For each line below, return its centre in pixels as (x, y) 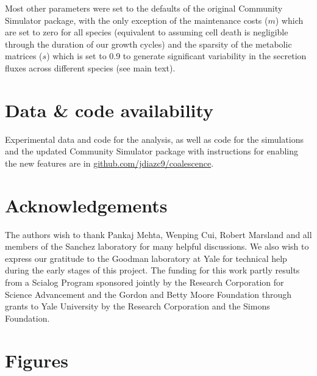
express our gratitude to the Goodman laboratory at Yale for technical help (146, 258)
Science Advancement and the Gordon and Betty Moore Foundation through (148, 294)
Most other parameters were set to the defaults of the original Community (144, 8)
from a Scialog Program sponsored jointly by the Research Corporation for (144, 282)
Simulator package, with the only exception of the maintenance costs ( (137, 20)
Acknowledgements (86, 205)
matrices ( (24, 56)
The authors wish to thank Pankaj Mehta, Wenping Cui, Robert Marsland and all (158, 234)
